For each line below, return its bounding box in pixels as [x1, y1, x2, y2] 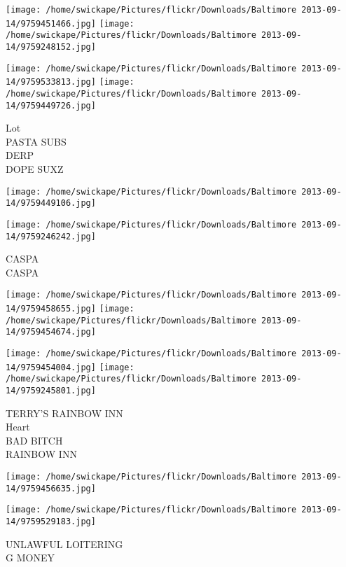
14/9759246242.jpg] [6, 231, 96, 241]
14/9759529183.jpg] [6, 517, 96, 527]
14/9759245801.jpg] [6, 386, 96, 396]
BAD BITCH [6, 433, 63, 447]
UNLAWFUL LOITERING [6, 536, 123, 551]
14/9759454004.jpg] [6, 362, 96, 372]
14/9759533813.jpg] [6, 77, 96, 87]
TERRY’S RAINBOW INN [6, 405, 123, 420]
